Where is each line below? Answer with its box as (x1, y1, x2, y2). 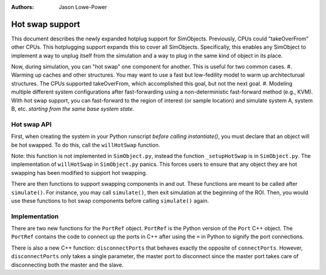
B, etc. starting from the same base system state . (11, 106, 135, 113)
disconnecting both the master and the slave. (11, 261, 124, 268)
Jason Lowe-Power (59, 4, 107, 10)
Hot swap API (11, 120, 52, 128)
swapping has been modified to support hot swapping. (11, 169, 147, 176)
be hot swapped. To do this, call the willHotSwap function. (11, 141, 160, 148)
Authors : (11, 4, 34, 10)
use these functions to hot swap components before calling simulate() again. (11, 197, 209, 204)
